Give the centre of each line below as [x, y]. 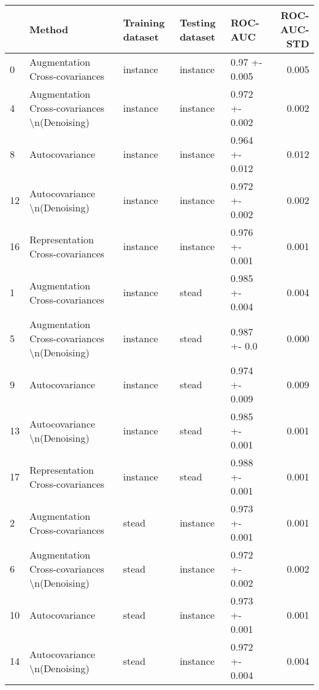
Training [144, 22]
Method [49, 29]
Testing [198, 22]
